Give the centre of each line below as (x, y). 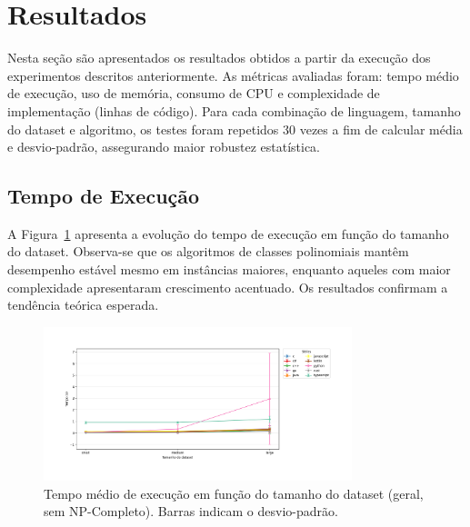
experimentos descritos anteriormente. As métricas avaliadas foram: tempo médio (233, 75)
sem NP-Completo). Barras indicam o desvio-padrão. (191, 511)
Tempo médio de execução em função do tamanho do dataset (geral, (234, 493)
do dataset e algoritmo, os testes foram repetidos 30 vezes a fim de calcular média (235, 129)
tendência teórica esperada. (83, 305)
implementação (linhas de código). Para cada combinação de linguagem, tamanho (234, 110)
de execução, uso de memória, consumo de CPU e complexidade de (194, 93)
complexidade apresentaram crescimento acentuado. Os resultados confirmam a (228, 287)
